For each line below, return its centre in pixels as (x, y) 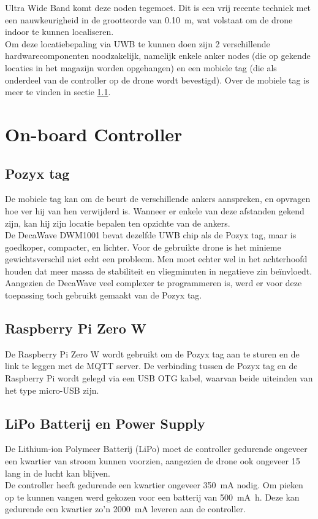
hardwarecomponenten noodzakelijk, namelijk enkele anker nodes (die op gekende (158, 56)
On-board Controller (94, 134)
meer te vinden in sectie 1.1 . (58, 92)
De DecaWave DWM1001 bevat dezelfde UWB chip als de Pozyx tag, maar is (151, 235)
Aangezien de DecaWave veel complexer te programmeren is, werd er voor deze (153, 283)
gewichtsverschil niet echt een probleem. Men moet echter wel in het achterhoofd (156, 259)
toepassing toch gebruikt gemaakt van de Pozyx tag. (104, 295)
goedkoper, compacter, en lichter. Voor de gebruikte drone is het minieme (143, 247)
